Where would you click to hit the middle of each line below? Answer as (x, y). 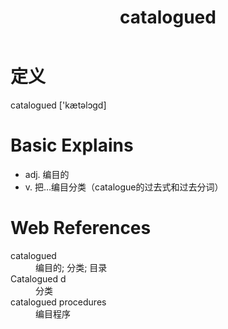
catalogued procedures (58, 302)
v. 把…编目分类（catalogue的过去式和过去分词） (124, 187)
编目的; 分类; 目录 (71, 267)
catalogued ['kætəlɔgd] (58, 105)
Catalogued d (38, 278)
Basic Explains (72, 145)
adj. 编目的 (47, 174)
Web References (81, 228)
